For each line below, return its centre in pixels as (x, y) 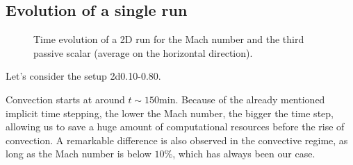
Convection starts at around (65, 99)
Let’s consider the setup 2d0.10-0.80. (83, 76)
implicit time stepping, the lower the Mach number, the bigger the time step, (170, 113)
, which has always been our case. (244, 154)
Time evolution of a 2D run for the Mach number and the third (169, 39)
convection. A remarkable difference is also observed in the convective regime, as (177, 140)
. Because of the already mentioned (250, 99)
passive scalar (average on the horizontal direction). (143, 52)
